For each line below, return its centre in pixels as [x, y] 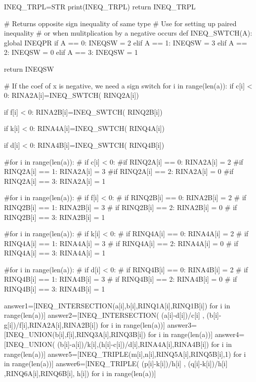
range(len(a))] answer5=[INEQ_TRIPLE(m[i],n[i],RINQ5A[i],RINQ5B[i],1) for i [125, 354]
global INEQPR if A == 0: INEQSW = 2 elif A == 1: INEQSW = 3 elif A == [126, 42]
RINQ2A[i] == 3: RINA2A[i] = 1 [55, 181]
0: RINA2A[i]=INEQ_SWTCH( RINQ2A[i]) [71, 95]
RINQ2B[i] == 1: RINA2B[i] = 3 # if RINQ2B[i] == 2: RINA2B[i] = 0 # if [121, 207]
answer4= [230, 334]
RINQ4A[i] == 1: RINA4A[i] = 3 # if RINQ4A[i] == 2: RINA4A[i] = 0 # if [121, 243]
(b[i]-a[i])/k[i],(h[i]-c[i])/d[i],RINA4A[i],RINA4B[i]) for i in [144, 344]
